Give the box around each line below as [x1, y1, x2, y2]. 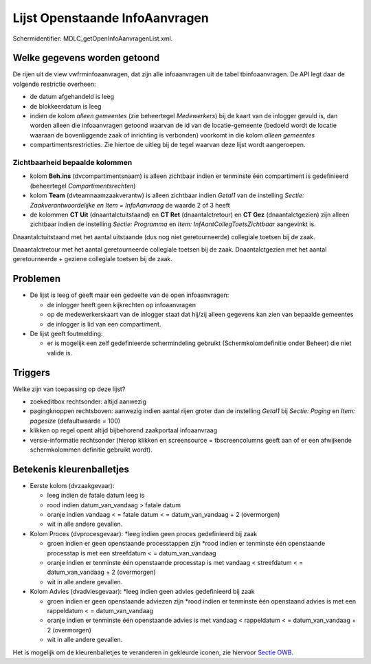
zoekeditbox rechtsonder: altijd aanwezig [30, 397, 147, 406]
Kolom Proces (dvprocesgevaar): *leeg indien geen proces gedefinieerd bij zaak [30, 529, 258, 538]
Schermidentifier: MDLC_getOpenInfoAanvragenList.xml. [12, 34, 173, 43]
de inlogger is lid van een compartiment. [47, 320, 161, 328]
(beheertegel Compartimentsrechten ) [30, 181, 136, 190]
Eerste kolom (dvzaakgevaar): [30, 481, 115, 489]
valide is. [47, 348, 72, 357]
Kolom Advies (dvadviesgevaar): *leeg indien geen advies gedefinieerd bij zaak [30, 588, 255, 596]
